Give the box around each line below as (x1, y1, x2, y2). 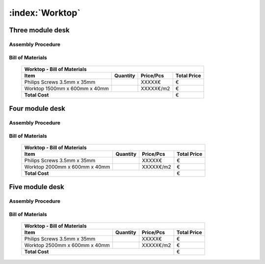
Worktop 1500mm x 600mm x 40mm (24, 85, 109, 92)
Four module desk (9, 104, 66, 113)
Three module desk (9, 26, 70, 34)
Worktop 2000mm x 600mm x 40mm (24, 163, 110, 170)
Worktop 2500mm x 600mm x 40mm (24, 241, 110, 248)
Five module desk (9, 183, 64, 191)
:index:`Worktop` (9, 7, 80, 18)
